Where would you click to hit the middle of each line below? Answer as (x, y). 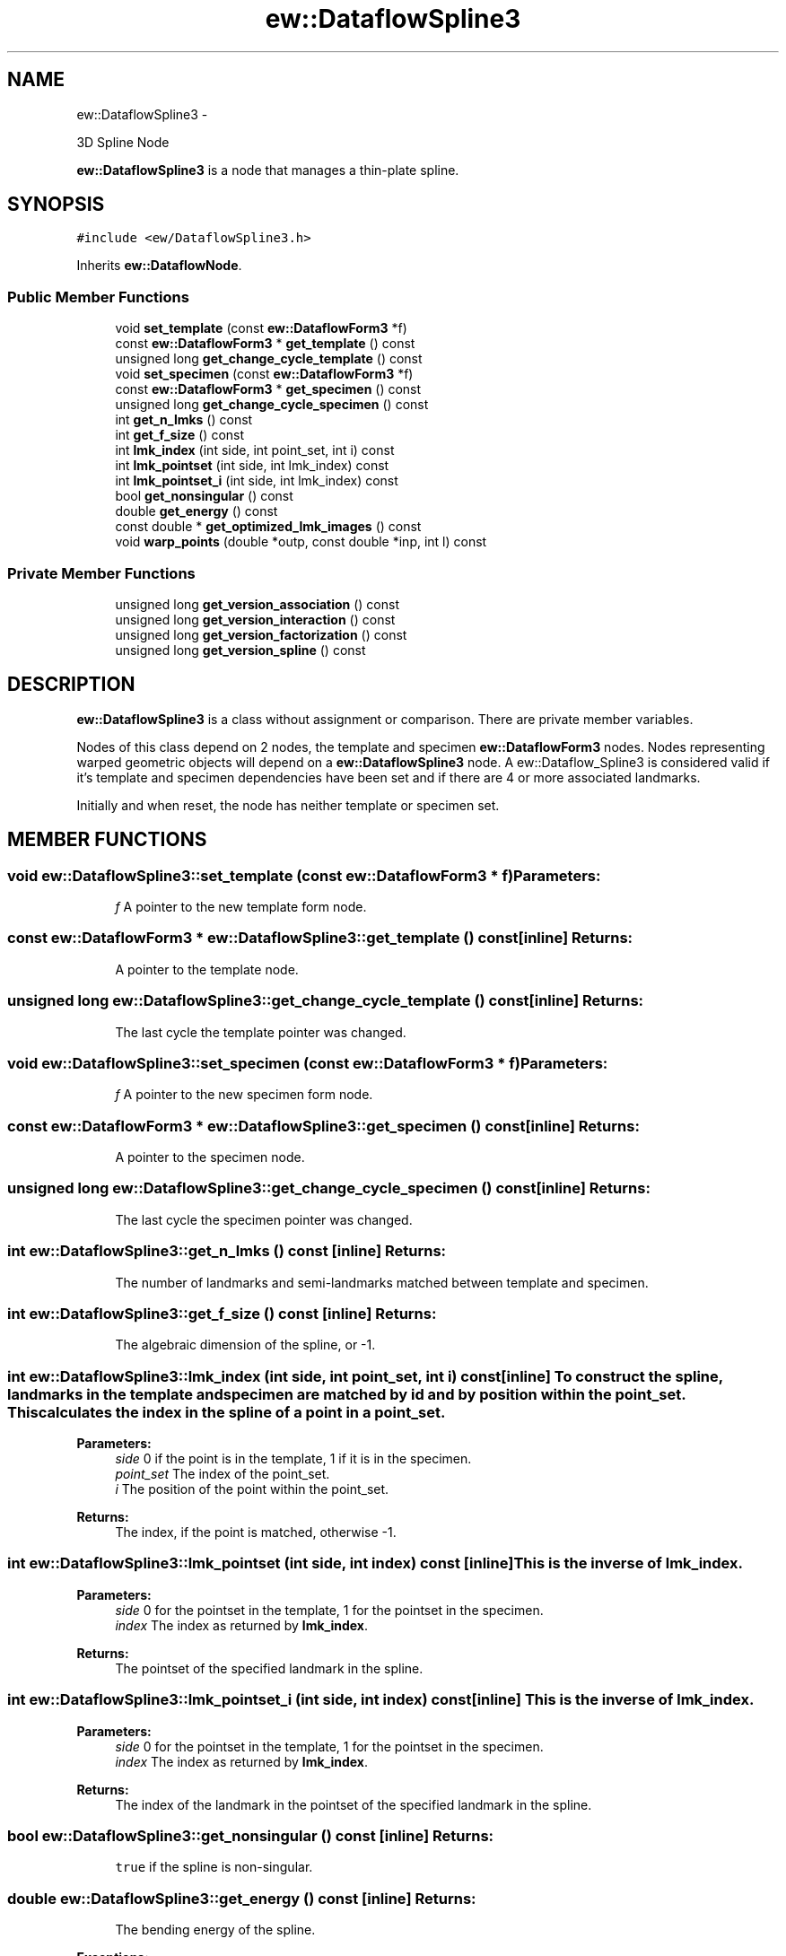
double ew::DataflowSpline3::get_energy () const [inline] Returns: (242, 1898)
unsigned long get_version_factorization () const (261, 634)
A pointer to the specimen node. (210, 1157)
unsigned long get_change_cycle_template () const (269, 359)
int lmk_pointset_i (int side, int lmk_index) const (257, 481)
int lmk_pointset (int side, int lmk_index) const (252, 466)
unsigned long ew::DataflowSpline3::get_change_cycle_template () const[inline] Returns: (326, 1001)
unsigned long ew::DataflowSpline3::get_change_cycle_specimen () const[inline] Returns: (329, 1188)
